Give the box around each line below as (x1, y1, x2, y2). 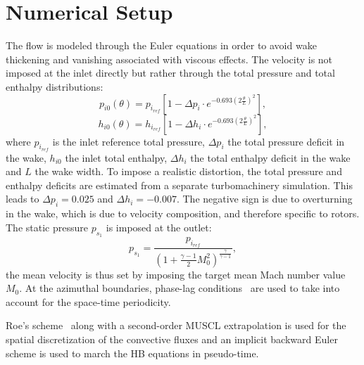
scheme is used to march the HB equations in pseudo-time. (6, 345, 259, 360)
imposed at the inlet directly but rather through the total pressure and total (6, 65, 335, 80)
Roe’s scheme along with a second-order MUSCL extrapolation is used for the (6, 318, 346, 333)
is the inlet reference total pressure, (52, 134, 205, 148)
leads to (6, 191, 39, 206)
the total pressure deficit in (227, 134, 345, 148)
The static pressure (6, 219, 88, 234)
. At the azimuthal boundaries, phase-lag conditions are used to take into (19, 281, 340, 295)
